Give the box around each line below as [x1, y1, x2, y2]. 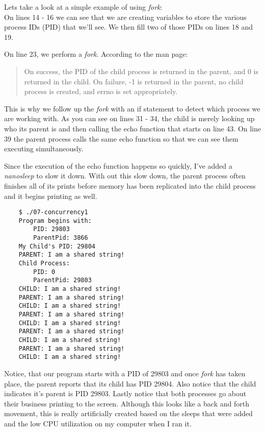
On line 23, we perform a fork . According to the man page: [4, 49, 188, 59]
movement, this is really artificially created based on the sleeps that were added [4, 408, 253, 419]
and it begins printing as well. [4, 190, 97, 201]
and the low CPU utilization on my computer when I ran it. [4, 418, 192, 428]
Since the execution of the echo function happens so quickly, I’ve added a [4, 160, 232, 171]
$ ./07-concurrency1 [18, 209, 88, 216]
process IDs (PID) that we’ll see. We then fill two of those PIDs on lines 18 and [4, 21, 253, 32]
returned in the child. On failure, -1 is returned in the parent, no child [24, 76, 244, 86]
